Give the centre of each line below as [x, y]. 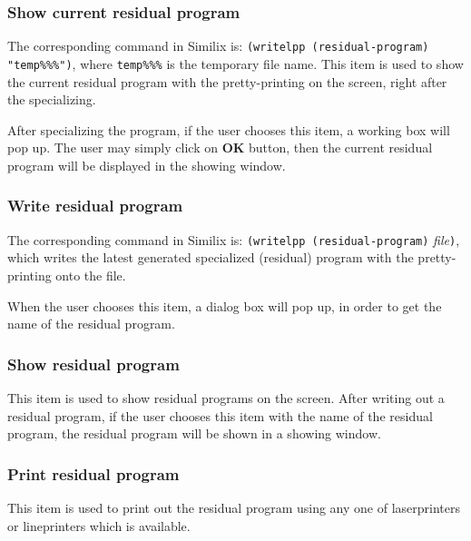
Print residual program [93, 473]
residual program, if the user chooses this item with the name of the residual [220, 415]
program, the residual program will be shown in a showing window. [194, 433]
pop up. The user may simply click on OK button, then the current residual [220, 148]
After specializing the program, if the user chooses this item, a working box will [229, 129]
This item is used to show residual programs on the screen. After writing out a [226, 397]
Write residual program [95, 206]
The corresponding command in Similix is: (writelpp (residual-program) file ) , [234, 239]
